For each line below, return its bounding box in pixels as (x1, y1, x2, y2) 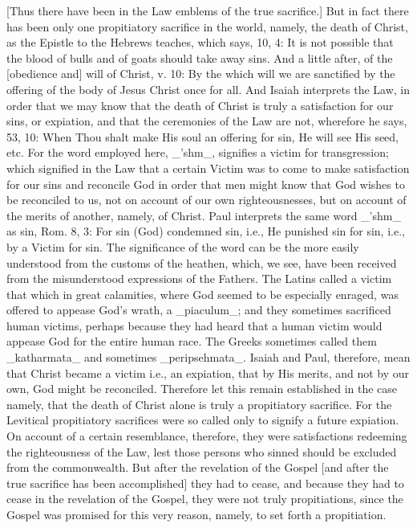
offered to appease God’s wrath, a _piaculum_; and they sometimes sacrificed (6, 301, 391, 318)
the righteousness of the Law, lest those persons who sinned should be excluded (6, 443, 397, 460)
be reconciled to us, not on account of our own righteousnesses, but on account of (6, 191, 407, 208)
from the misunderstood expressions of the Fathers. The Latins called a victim (6, 270, 392, 287)
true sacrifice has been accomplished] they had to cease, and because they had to (6, 474, 404, 491)
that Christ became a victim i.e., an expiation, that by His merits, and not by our (6, 364, 410, 381)
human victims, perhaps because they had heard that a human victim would (6, 317, 383, 334)
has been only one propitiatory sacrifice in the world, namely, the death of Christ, (6, 18, 408, 35)
